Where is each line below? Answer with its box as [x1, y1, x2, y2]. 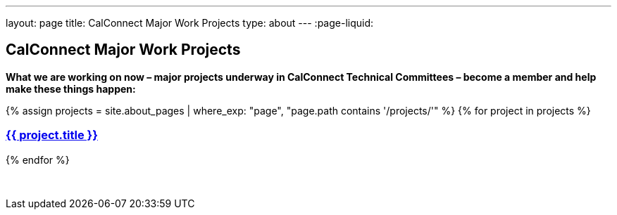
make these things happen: [6, 82, 136, 95]
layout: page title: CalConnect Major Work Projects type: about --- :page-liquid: [6, 17, 374, 29]
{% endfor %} [6, 153, 70, 166]
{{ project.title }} [6, 128, 98, 143]
